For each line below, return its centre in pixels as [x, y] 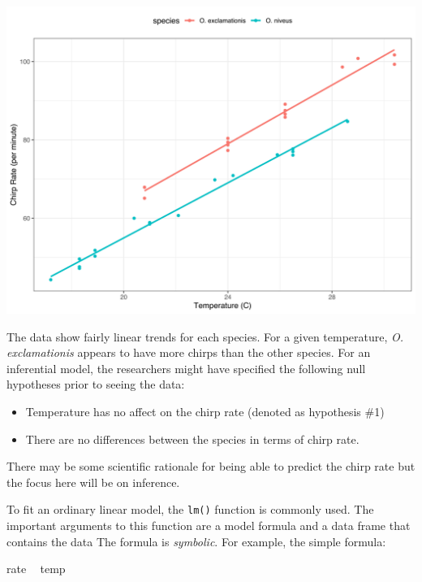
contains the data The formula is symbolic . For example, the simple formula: [196, 541]
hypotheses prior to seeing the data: [96, 384]
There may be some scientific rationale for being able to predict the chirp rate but [211, 466]
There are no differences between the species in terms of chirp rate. [192, 439]
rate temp [36, 569]
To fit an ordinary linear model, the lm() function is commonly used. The [190, 509]
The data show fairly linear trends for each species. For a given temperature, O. [205, 336]
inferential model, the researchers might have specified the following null [186, 368]
